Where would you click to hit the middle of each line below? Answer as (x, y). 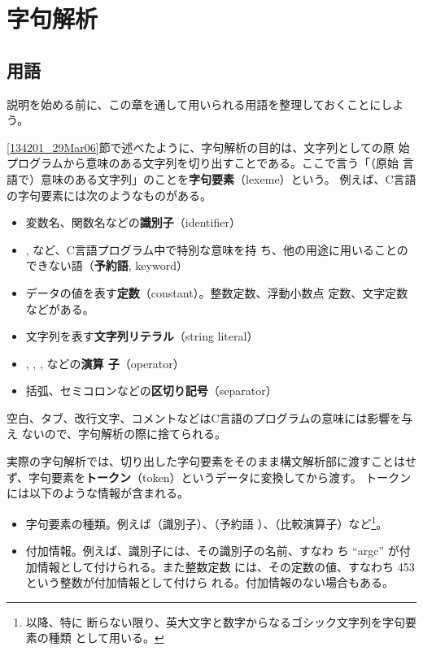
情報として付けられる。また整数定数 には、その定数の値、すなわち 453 (226, 566)
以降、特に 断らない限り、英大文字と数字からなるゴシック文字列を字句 (215, 621)
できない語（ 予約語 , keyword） (107, 265)
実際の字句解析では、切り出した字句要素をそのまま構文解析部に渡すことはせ (211, 461)
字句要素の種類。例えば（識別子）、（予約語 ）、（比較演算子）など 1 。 (207, 522)
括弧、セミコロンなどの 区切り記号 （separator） (151, 391)
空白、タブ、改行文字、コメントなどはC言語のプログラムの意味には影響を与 (210, 417)
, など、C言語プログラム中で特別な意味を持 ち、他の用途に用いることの (217, 249)
